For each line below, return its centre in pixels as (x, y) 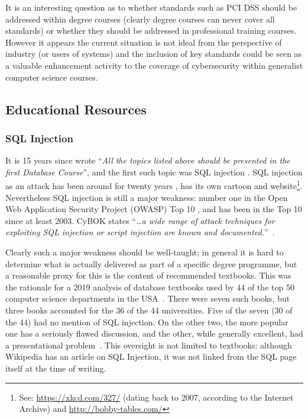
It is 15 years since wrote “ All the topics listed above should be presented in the (148, 160)
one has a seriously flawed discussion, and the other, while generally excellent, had (154, 333)
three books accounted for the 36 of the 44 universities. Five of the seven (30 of (149, 310)
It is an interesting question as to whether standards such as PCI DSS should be (151, 7)
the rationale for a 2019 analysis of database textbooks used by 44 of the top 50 (150, 287)
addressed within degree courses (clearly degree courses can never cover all (140, 19)
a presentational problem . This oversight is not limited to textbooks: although (149, 345)
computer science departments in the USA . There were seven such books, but (148, 298)
